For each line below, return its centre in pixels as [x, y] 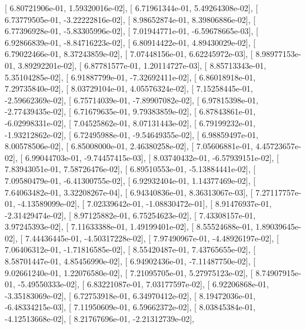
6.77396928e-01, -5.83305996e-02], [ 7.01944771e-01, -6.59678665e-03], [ [132, 31]
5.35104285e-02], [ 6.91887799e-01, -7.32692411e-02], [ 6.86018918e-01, [130, 77]
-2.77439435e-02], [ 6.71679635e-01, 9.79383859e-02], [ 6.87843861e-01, [130, 111]
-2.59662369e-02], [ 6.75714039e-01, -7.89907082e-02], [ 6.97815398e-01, [132, 100]
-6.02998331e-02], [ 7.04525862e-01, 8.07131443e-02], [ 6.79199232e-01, [130, 122]
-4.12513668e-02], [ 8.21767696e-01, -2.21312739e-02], [99, 319]
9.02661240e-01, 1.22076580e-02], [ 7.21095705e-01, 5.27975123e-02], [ [129, 272]
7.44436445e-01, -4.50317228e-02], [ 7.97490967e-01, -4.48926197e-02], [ [152, 238]
